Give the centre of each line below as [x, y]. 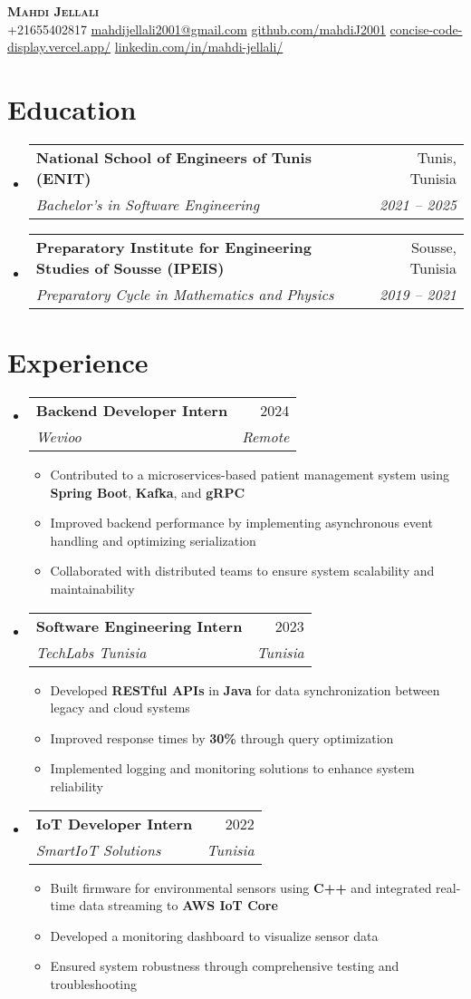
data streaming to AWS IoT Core [178, 905]
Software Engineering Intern [139, 626]
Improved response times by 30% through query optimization [222, 737]
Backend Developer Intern [132, 411]
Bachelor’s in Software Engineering [148, 204]
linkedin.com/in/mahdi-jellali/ [199, 47]
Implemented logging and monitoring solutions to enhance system [232, 768]
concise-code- [426, 29]
